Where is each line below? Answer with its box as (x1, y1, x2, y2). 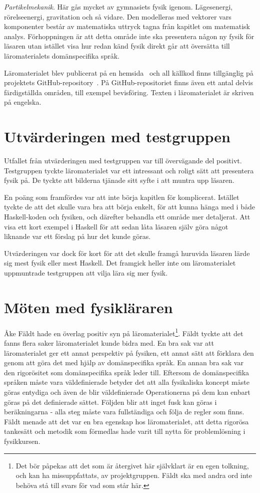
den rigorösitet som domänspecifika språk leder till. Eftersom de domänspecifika (4, 367, 249, 377)
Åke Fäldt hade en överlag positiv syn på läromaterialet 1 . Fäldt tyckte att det (4, 326, 243, 338)
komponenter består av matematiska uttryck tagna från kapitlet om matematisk (4, 21, 250, 32)
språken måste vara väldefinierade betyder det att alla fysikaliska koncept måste (4, 377, 249, 387)
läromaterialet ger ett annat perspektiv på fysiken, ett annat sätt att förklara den (4, 347, 254, 358)
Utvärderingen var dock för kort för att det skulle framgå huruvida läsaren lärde (4, 248, 250, 258)
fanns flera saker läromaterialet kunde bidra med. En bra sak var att (4, 337, 214, 348)
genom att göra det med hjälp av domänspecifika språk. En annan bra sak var (4, 357, 243, 368)
